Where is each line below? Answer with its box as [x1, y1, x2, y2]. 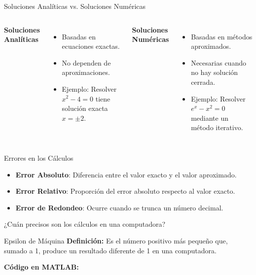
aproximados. [191, 41, 231, 51]
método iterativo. [191, 122, 243, 133]
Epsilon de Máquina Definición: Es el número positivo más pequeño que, [4, 235, 228, 245]
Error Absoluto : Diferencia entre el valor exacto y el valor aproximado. [15, 169, 237, 179]
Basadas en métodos [191, 31, 253, 41]
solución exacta [62, 103, 108, 113]
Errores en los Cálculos [4, 152, 73, 163]
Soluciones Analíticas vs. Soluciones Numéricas [4, 1, 146, 11]
